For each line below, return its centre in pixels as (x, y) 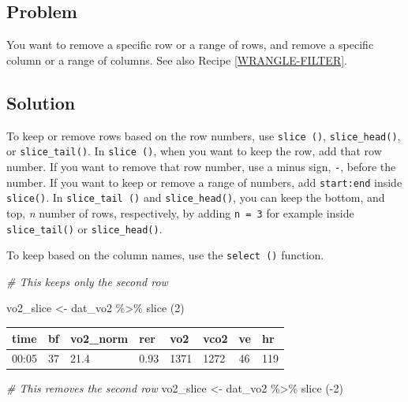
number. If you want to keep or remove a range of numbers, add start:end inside (204, 182)
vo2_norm (99, 338)
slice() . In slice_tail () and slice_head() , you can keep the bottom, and (196, 197)
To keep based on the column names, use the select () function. (165, 255)
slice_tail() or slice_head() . (84, 228)
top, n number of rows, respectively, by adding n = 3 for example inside (180, 212)
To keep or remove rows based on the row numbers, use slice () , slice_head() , (204, 135)
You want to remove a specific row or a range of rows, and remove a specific (190, 45)
